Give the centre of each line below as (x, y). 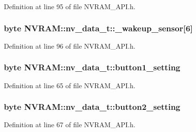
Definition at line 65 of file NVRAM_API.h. (70, 85)
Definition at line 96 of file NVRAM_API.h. (70, 46)
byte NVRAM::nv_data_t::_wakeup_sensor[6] (98, 28)
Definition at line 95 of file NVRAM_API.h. (70, 6)
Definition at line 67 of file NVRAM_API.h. (70, 125)
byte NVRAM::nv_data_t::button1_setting (92, 67)
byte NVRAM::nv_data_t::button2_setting (92, 107)
